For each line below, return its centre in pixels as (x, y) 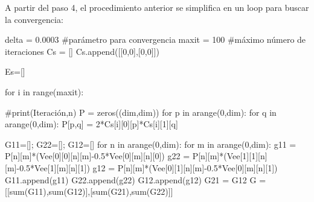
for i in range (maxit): (44, 91)
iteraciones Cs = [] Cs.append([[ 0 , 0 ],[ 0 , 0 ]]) (82, 51)
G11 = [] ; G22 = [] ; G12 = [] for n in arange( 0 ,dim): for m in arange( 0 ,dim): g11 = (151, 144)
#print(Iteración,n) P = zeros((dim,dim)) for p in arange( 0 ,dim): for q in (141, 112)
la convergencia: (34, 19)
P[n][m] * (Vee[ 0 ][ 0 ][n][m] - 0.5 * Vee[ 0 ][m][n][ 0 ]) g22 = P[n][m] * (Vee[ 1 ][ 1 (130, 156)
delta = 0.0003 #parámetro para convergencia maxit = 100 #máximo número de (155, 39)
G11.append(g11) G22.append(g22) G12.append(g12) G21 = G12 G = (136, 179)
